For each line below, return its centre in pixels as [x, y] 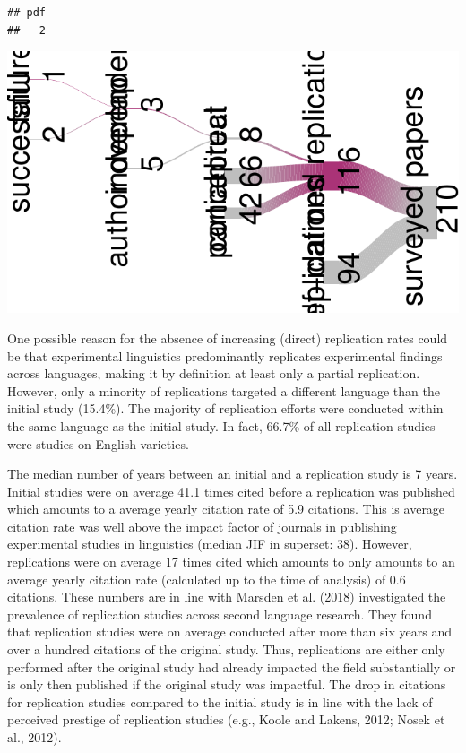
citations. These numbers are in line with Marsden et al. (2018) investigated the [227, 597]
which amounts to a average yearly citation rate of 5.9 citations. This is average [226, 509]
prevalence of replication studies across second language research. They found [220, 614]
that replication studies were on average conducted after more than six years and [229, 632]
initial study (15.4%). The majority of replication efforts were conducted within [225, 408]
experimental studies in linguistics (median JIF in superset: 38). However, [210, 544]
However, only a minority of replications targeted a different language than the [224, 390]
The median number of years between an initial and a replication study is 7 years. [233, 474]
